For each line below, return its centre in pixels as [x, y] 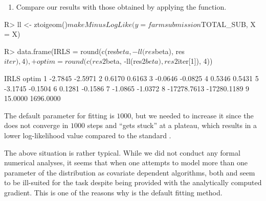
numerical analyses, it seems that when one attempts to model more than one [126, 162]
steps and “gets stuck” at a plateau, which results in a [172, 125]
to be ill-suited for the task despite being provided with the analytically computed [133, 182]
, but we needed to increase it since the [192, 115]
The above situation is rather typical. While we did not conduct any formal [122, 152]
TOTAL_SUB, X [228, 24]
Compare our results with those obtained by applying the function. [121, 7]
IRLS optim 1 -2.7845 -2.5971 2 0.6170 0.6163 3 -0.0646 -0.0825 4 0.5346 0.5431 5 [131, 78]
